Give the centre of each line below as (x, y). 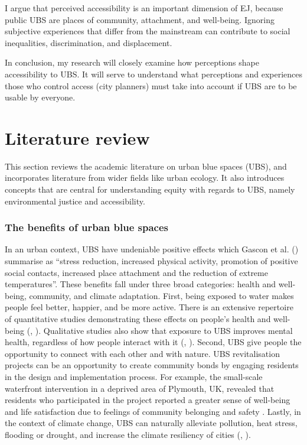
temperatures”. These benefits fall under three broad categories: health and (141, 284)
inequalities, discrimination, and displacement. (89, 42)
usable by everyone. (40, 97)
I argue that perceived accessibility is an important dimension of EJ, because (144, 8)
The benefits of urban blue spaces (86, 227)
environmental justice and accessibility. (75, 201)
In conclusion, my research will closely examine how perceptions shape (132, 62)
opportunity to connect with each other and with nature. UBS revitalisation (142, 353)
